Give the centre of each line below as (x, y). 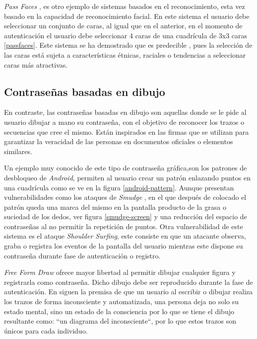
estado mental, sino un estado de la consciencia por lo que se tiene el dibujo (119, 311)
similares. (18, 151)
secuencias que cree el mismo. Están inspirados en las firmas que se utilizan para (127, 131)
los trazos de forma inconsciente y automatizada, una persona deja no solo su (122, 301)
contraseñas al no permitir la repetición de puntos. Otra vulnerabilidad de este (124, 226)
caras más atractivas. (36, 64)
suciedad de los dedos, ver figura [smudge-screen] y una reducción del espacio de (126, 216)
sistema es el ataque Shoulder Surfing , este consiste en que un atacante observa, (125, 236)
